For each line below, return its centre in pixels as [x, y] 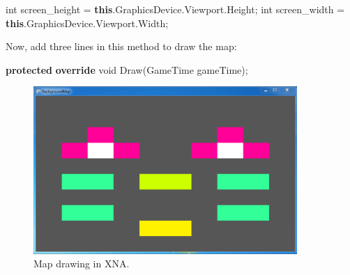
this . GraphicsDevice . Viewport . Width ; [87, 23]
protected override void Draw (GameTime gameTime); [127, 69]
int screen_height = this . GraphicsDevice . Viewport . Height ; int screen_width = [175, 9]
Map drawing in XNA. [82, 264]
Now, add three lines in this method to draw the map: [121, 46]
